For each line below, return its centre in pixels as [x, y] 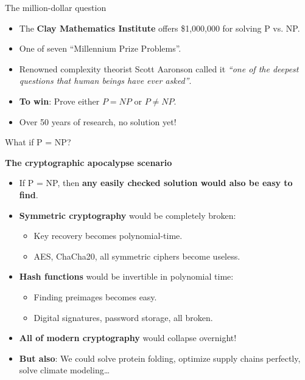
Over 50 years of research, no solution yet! [98, 121]
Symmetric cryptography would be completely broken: [128, 215]
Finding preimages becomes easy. [95, 296]
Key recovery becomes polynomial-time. [108, 236]
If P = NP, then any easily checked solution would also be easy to [156, 183]
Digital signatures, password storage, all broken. [123, 317]
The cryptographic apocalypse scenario [89, 162]
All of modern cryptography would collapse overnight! [128, 338]
